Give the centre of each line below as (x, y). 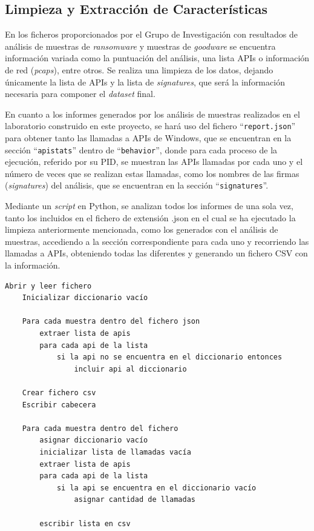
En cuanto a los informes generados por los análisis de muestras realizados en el (152, 114)
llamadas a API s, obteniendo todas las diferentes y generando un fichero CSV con (156, 253)
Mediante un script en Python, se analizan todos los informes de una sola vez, (149, 206)
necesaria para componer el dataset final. (80, 94)
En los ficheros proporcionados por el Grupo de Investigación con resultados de (152, 34)
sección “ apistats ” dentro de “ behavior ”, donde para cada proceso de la (141, 149)
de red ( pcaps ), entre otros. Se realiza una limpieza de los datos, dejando (139, 69)
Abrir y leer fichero (48, 286)
